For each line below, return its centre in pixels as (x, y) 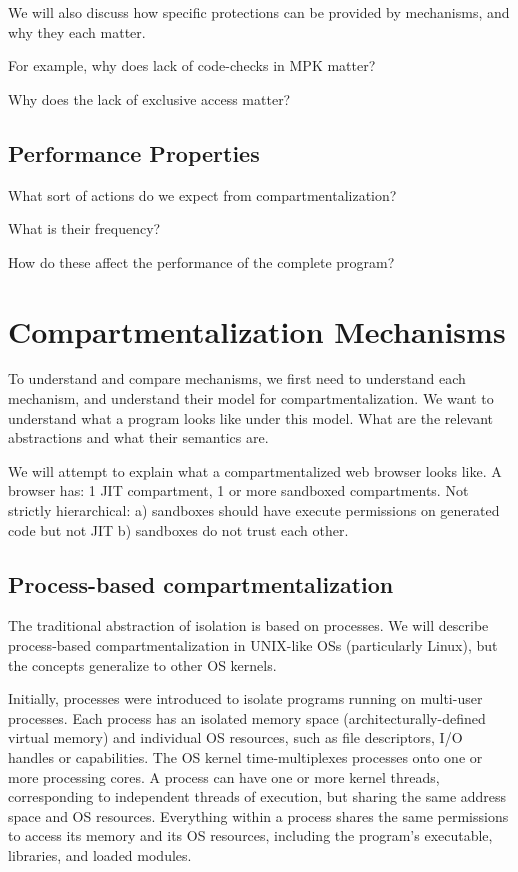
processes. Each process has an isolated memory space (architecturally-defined (247, 717)
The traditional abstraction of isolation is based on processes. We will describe (248, 625)
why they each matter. (77, 31)
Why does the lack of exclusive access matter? (149, 98)
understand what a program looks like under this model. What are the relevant (251, 417)
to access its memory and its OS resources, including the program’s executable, (250, 835)
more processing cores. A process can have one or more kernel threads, (224, 776)
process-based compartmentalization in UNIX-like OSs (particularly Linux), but (253, 645)
